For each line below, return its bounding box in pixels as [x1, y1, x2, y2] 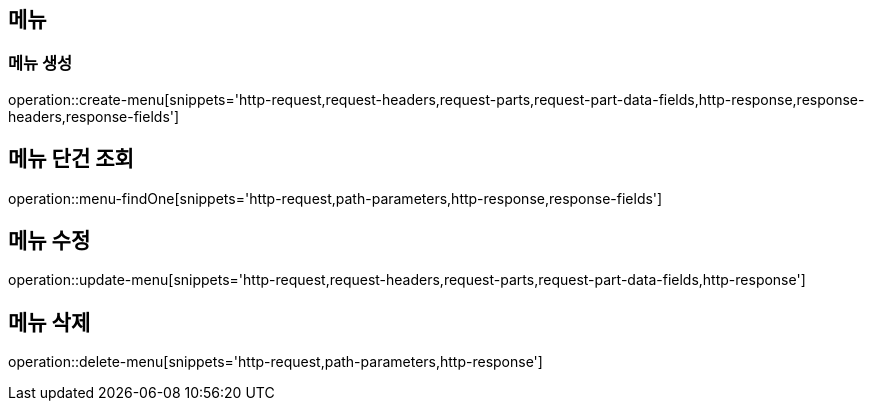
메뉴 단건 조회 [8, 146, 134, 172]
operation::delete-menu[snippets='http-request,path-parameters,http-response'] [8, 353, 543, 371]
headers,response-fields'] [8, 107, 180, 125]
